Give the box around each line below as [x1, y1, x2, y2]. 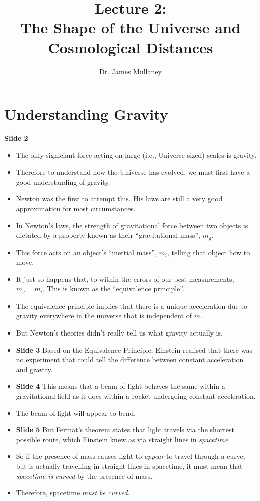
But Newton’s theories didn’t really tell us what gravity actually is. [16, 327, 223, 338]
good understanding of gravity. [16, 176, 110, 187]
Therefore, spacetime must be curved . [16, 487, 130, 498]
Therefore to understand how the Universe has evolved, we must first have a [16, 166, 250, 177]
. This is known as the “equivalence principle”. [42, 283, 184, 294]
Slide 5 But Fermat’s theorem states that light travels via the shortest [16, 424, 234, 435]
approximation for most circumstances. [16, 203, 136, 213]
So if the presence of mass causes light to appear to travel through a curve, [16, 451, 245, 461]
